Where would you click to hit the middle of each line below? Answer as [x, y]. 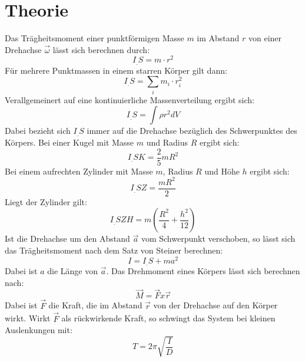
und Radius [167, 142]
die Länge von [72, 271]
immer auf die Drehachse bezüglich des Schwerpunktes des [192, 131]
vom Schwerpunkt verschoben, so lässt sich [218, 238]
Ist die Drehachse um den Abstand [67, 238]
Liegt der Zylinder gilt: [46, 201]
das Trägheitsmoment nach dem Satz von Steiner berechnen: [114, 250]
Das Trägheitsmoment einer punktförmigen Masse [95, 38]
